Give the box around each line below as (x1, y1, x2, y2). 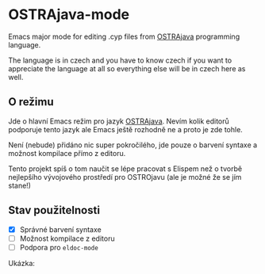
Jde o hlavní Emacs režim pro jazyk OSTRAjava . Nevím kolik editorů (8, 116, 230, 126)
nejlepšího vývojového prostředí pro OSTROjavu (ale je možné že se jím (8, 172, 242, 181)
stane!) (8, 181, 32, 190)
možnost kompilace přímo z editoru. (8, 148, 126, 158)
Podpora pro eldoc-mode (19, 242, 99, 252)
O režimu (8, 95, 54, 108)
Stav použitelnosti (8, 204, 101, 217)
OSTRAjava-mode (8, 6, 129, 24)
